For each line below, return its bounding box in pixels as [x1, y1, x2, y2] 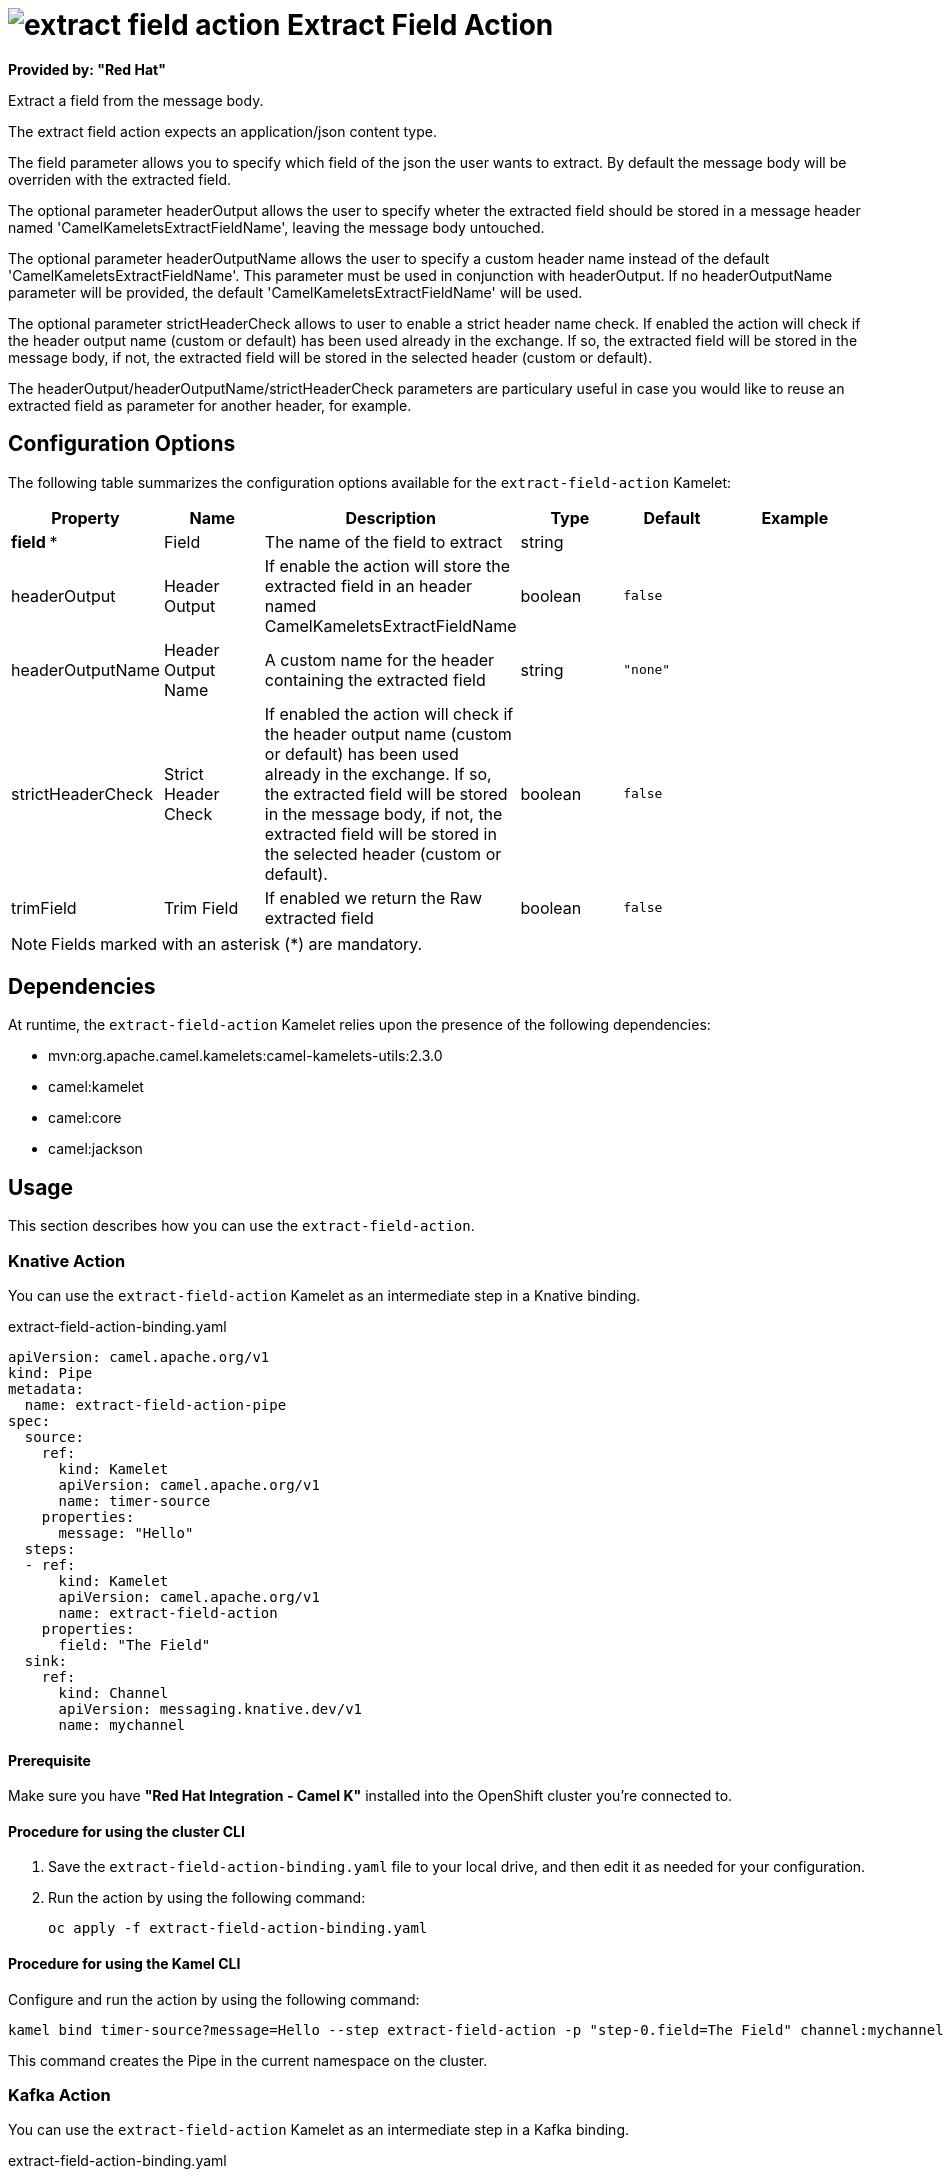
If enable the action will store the [264, 555, 511, 576]
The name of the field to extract [264, 531, 503, 552]
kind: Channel [58, 1685, 169, 1702]
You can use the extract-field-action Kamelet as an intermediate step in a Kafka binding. [8, 2121, 629, 2139]
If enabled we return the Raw [264, 887, 483, 908]
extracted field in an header [264, 575, 473, 596]
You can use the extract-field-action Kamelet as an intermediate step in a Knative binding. [8, 1287, 641, 1305]
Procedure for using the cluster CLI [8, 1822, 245, 1840]
